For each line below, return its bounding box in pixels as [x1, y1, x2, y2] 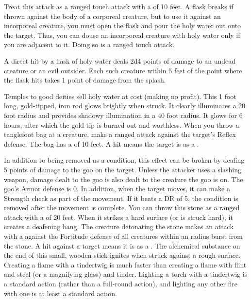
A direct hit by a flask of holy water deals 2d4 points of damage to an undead [4, 55, 236, 66]
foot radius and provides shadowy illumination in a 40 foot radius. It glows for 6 [4, 110, 243, 120]
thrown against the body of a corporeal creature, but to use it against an [4, 11, 221, 21]
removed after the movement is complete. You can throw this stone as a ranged [4, 202, 240, 213]
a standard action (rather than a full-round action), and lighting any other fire [4, 279, 238, 289]
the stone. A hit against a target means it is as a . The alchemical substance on [4, 240, 240, 250]
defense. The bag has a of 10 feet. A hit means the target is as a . [4, 138, 199, 149]
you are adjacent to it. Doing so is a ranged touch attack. [4, 39, 175, 50]
